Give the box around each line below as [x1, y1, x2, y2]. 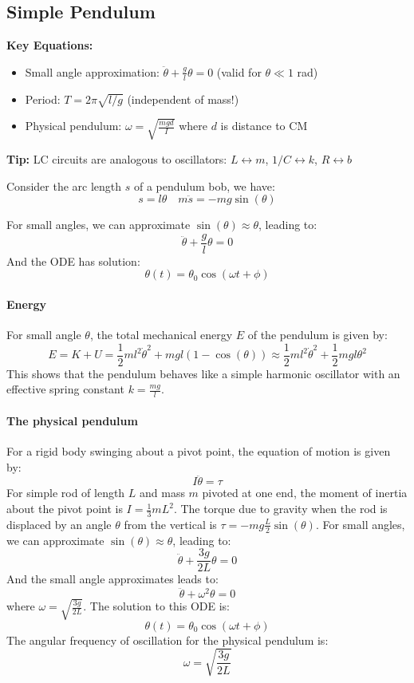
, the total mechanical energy [89, 326, 233, 343]
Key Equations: [6, 37, 93, 53]
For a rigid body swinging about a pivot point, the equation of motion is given [6, 443, 391, 460]
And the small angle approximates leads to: [6, 570, 219, 587]
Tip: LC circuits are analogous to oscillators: [6, 150, 227, 167]
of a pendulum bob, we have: [133, 177, 275, 194]
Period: [25, 90, 61, 107]
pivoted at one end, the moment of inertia [202, 484, 408, 501]
